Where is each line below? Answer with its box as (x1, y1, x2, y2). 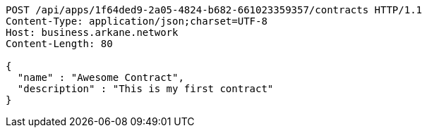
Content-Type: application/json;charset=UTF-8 (6, 15, 267, 27)
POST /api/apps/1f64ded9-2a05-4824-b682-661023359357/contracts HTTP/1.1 (6, 4, 423, 15)
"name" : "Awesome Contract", (17, 72, 184, 83)
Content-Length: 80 (6, 38, 113, 49)
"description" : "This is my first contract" (17, 83, 274, 94)
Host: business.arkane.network (6, 27, 179, 38)
